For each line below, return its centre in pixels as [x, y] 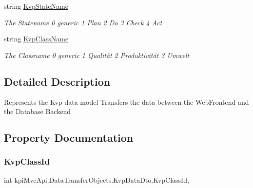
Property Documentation [69, 138]
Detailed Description [57, 81]
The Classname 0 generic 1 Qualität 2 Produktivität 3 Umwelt [97, 55]
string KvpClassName [36, 39]
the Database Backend [37, 111]
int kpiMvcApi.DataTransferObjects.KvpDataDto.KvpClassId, [97, 179]
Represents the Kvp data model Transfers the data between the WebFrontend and [126, 102]
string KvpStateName [36, 6]
